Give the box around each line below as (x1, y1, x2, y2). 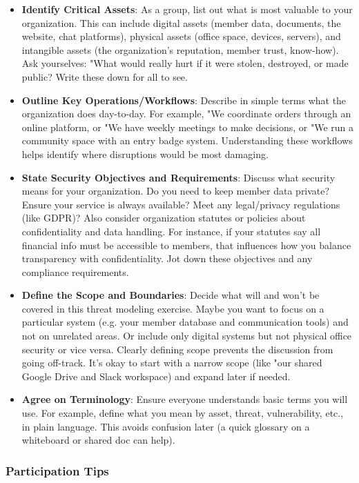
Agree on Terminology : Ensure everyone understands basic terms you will (21, 392, 348, 406)
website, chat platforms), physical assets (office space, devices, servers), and (21, 29, 341, 43)
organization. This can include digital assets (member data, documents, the (21, 15, 341, 30)
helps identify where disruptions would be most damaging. (21, 146, 269, 161)
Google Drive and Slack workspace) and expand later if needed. (21, 368, 291, 383)
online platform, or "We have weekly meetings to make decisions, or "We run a (21, 119, 354, 134)
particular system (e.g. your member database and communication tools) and (21, 315, 349, 329)
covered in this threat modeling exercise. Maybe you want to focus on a (21, 301, 324, 315)
